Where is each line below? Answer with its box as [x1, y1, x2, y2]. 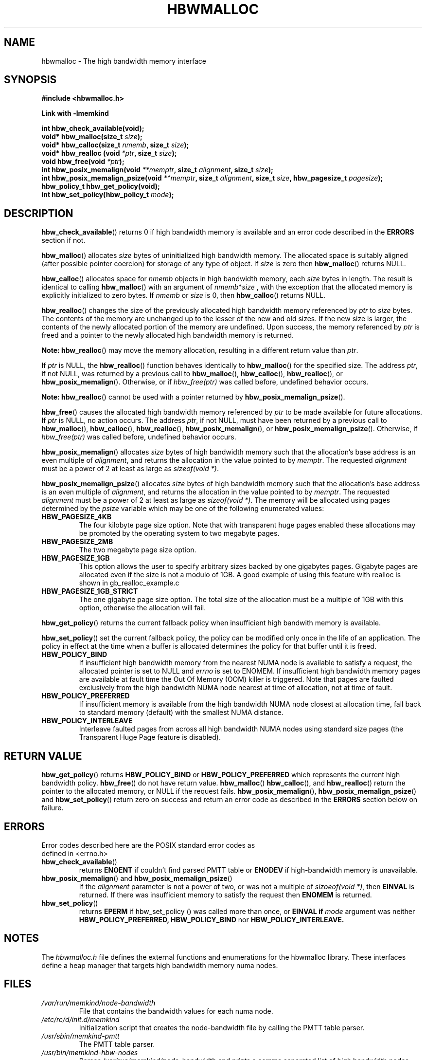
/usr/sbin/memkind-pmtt [41, 1031, 120, 1040]
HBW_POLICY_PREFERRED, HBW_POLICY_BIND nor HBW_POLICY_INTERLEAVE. [79, 915, 344, 924]
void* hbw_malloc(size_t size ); [41, 132, 142, 141]
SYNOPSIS [4, 73, 57, 86]
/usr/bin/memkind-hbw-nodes [41, 1048, 138, 1057]
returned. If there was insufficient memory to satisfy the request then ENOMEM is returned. [79, 890, 372, 899]
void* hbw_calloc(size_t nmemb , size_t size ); [41, 141, 189, 149]
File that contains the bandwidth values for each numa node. [79, 1006, 273, 1015]
